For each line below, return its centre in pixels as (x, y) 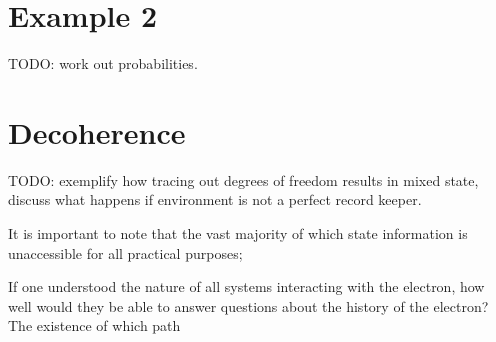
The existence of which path (94, 325)
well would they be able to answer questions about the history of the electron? (248, 305)
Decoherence (97, 131)
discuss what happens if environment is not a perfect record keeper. (215, 199)
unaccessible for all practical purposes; (125, 252)
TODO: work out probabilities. (103, 63)
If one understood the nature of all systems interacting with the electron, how (246, 286)
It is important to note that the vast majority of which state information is (238, 233)
